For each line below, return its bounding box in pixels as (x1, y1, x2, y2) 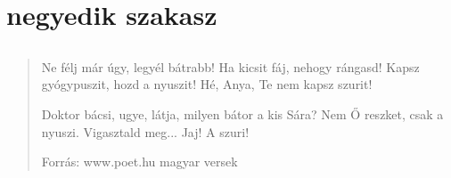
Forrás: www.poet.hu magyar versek (41, 152, 238, 171)
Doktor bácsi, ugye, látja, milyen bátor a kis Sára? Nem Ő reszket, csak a (41, 104, 444, 123)
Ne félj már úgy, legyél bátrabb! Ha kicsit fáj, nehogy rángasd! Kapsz (41, 57, 420, 76)
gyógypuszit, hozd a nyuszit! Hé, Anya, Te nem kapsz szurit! (41, 75, 373, 93)
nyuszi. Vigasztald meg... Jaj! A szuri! (41, 122, 250, 141)
